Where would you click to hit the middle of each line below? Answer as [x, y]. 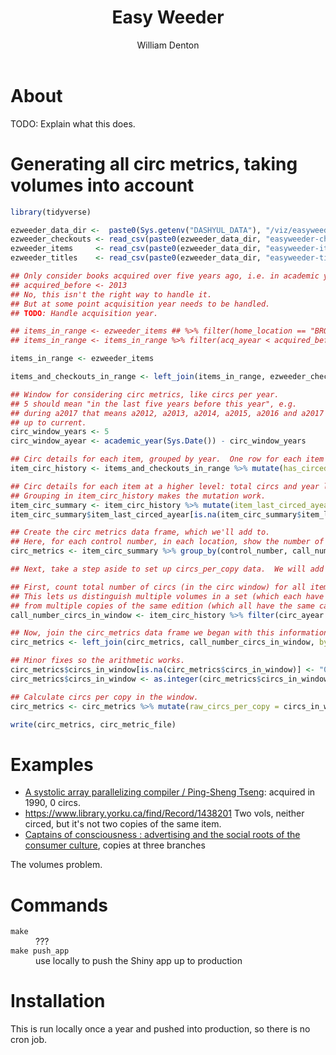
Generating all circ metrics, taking [154, 163]
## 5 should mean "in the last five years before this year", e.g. [154, 404]
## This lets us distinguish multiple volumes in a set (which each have [167, 596]
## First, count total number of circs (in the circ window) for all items [171, 587]
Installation [58, 1001]
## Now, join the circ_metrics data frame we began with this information [169, 633]
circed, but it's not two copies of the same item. [123, 824]
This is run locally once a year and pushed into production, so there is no [160, 1029]
